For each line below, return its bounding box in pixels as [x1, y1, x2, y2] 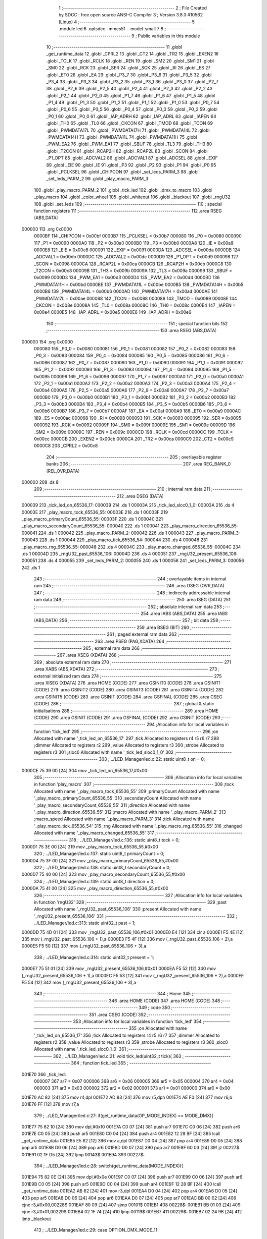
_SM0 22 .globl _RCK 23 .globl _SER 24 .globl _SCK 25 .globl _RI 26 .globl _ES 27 [46, 65, 211, 71]
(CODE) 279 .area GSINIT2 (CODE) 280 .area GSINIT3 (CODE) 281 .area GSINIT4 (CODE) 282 [34, 687, 224, 693]
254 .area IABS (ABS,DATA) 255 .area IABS [140, 611, 228, 617]
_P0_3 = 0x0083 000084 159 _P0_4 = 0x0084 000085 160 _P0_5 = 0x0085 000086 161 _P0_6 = [34, 352, 229, 359]
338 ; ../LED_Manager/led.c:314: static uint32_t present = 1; [34, 954, 154, 960]
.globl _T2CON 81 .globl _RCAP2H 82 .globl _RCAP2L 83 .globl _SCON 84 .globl [46, 148, 208, 154]
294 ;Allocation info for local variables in [146, 722, 229, 728]
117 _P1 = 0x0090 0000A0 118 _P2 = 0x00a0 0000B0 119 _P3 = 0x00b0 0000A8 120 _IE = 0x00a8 [34, 240, 234, 246]
